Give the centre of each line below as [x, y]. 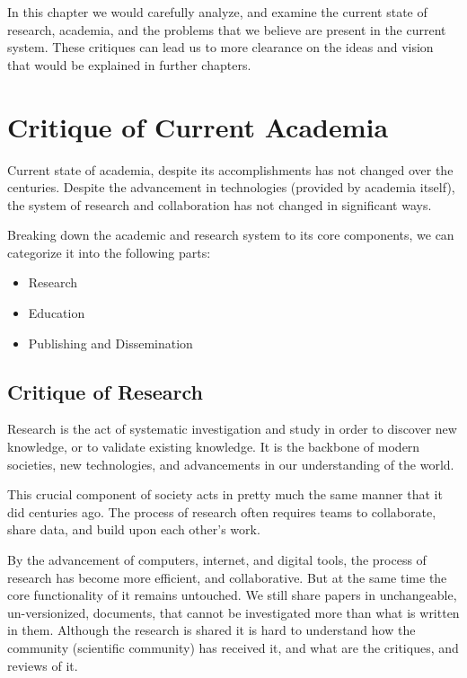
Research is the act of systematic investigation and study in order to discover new [232, 429]
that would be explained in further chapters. [129, 64]
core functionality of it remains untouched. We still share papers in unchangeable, [232, 595]
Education [57, 313]
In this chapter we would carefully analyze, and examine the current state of [217, 12]
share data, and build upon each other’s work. [134, 529]
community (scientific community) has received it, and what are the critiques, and [233, 647]
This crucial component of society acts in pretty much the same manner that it [225, 494]
